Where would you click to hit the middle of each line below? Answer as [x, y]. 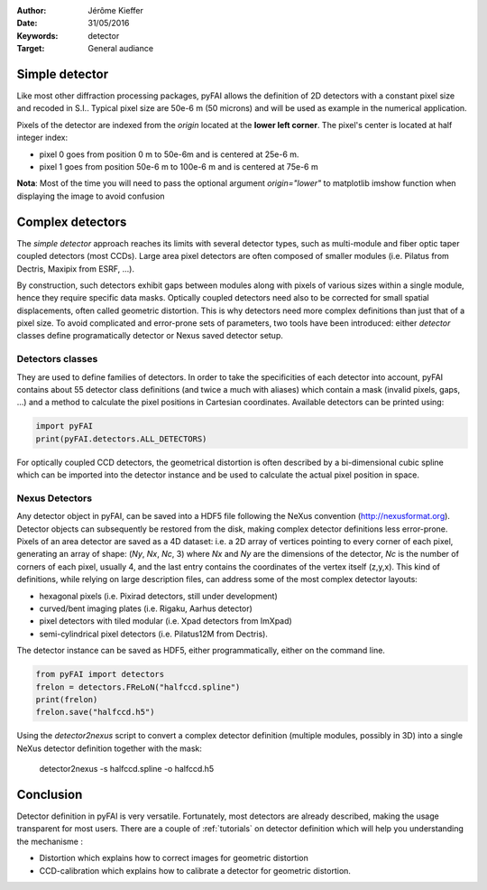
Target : [31, 49]
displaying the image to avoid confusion [91, 196]
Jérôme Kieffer [115, 10]
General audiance [120, 49]
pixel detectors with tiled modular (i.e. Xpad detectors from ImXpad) [165, 621]
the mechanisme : [50, 841]
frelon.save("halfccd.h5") [95, 712]
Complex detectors [72, 222]
